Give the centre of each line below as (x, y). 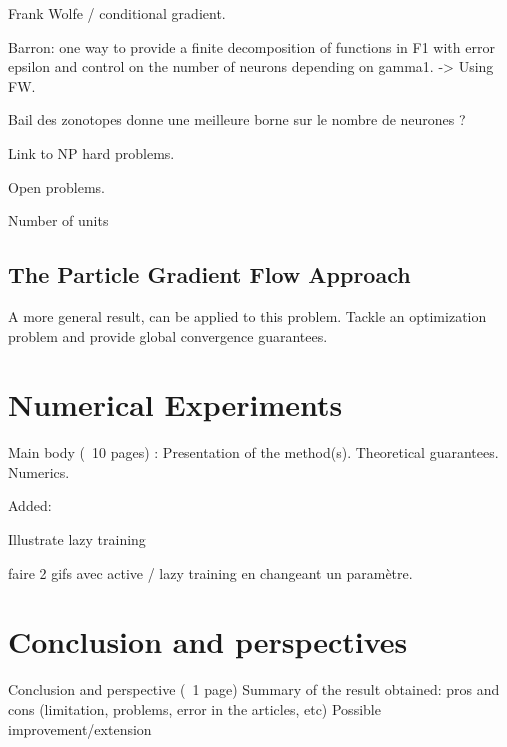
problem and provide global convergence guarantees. (168, 335)
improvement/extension (80, 728)
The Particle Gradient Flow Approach (209, 274)
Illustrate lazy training (77, 539)
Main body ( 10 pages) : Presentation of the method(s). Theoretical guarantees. (253, 452)
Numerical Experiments (175, 404)
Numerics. (39, 471)
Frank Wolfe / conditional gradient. (117, 13)
